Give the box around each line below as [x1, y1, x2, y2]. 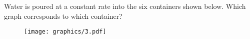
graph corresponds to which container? [4, 10, 122, 21]
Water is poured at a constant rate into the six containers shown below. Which [4, 1, 246, 11]
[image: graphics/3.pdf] [24, 28, 106, 36]
